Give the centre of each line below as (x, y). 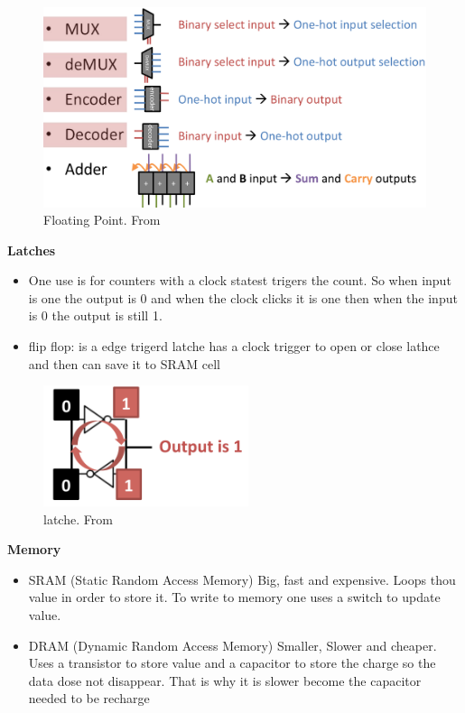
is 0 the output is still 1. (95, 315)
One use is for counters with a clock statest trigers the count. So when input (240, 280)
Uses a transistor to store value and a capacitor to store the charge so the (232, 663)
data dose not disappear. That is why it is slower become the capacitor (225, 680)
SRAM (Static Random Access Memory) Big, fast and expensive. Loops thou (242, 579)
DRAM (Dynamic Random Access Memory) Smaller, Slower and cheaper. (232, 645)
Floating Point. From (102, 220)
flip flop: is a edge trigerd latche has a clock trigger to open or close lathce (234, 346)
